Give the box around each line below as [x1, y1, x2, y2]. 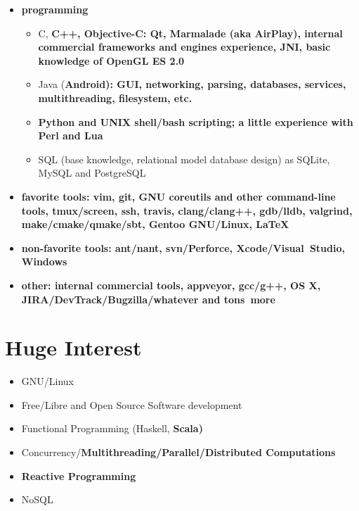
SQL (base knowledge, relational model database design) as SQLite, [38, 151, 330, 166]
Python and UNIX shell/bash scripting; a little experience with [38, 114, 353, 129]
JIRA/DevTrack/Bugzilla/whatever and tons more [21, 291, 275, 306]
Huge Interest [5, 333, 142, 362]
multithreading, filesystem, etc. [38, 90, 192, 105]
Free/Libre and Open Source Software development [21, 397, 242, 412]
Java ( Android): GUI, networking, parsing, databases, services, [38, 77, 346, 92]
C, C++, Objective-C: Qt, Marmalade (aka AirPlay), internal [38, 25, 343, 40]
